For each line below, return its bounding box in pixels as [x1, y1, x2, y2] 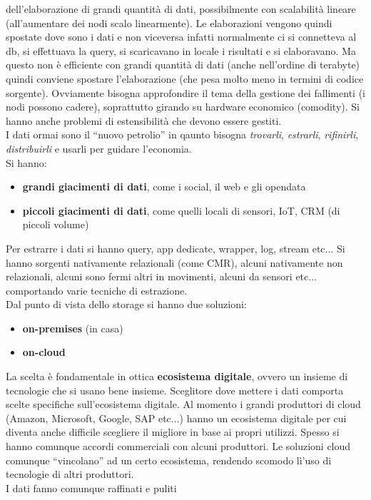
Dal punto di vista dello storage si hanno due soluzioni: [6, 297, 247, 312]
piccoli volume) [22, 217, 89, 232]
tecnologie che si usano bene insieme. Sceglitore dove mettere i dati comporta [6, 382, 344, 397]
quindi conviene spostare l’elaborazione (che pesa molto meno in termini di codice [6, 71, 364, 86]
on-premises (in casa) [22, 320, 123, 335]
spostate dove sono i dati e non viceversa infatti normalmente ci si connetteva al [6, 29, 357, 44]
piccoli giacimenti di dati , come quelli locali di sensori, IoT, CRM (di [22, 203, 340, 218]
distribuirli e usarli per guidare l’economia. [6, 141, 192, 155]
